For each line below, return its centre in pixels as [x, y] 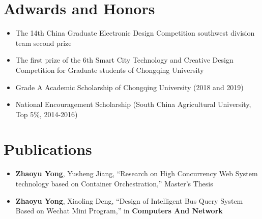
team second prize [43, 43]
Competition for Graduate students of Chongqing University [110, 70]
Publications [48, 149]
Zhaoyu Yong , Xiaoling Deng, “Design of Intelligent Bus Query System [129, 200]
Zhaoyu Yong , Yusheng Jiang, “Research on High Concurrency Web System [137, 173]
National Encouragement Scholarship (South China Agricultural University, [133, 104]
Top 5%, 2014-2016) [47, 114]
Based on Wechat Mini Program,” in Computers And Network [119, 211]
